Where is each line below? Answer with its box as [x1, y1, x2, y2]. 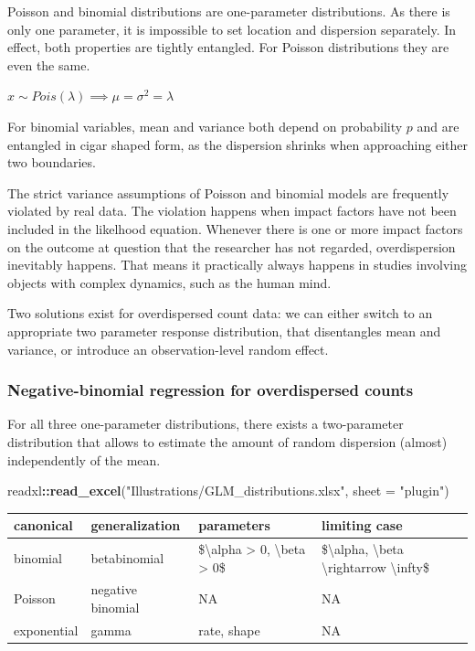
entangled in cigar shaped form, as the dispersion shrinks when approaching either [7, 134, 468, 154]
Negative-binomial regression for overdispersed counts [7, 379, 414, 401]
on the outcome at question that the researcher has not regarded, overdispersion [7, 237, 456, 256]
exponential [14, 620, 79, 639]
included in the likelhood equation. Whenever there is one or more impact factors [7, 219, 463, 238]
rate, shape [198, 620, 260, 639]
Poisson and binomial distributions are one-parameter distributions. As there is [7, 2, 450, 20]
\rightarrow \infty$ [321, 557, 429, 576]
